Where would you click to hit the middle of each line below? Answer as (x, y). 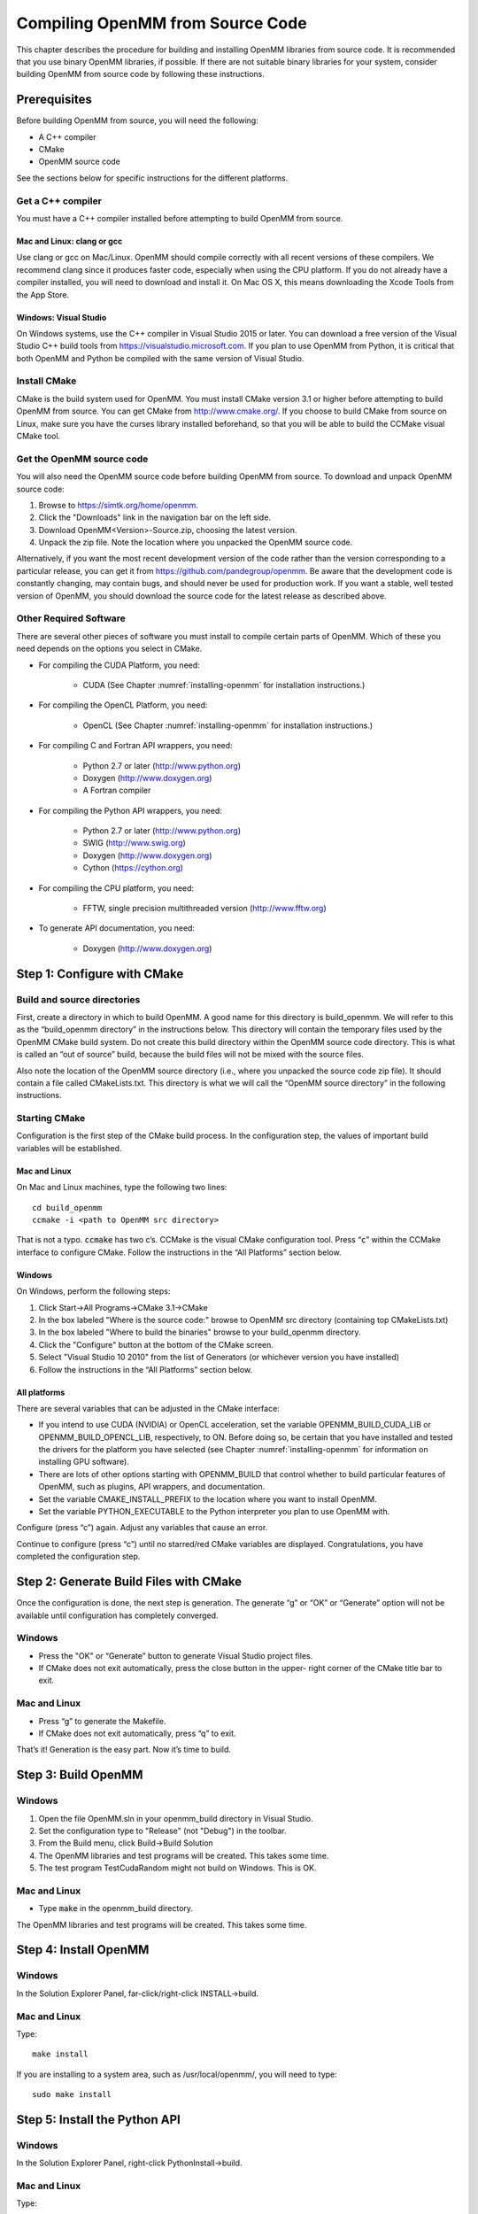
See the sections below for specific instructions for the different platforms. (152, 178)
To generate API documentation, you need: (116, 928)
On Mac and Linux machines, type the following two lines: (122, 1188)
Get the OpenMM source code (82, 459)
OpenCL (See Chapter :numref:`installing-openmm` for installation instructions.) (228, 725)
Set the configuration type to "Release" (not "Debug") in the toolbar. (162, 1831)
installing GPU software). (84, 1462)
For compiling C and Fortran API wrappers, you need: (136, 746)
